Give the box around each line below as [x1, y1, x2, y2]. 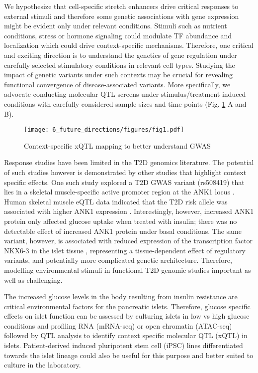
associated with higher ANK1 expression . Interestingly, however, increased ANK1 [4, 206, 254, 216]
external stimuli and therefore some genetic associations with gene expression [4, 10, 239, 21]
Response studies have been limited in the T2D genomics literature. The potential [4, 157, 254, 168]
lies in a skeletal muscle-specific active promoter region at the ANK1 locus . [4, 186, 235, 197]
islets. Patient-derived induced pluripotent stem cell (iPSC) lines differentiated [4, 340, 243, 351]
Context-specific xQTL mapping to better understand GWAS [24, 140, 211, 151]
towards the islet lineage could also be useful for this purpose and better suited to [4, 350, 254, 360]
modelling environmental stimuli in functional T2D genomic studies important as [4, 264, 251, 275]
